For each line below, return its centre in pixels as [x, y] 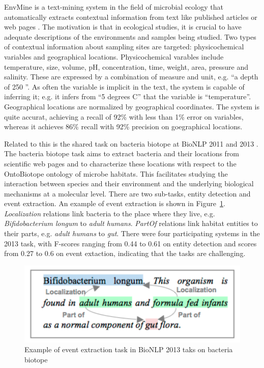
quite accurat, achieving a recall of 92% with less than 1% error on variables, [124, 116]
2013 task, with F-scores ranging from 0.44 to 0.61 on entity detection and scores [130, 243]
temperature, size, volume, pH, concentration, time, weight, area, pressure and [126, 66]
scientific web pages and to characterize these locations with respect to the [120, 163]
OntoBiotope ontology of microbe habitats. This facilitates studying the [116, 173]
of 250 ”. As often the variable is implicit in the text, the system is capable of [124, 86]
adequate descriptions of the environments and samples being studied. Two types [130, 36]
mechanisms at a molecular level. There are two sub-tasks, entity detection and [127, 193]
